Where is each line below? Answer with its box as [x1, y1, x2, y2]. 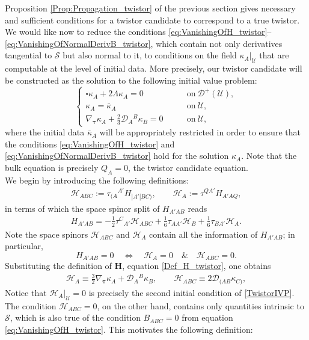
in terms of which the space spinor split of [5, 202, 160, 214]
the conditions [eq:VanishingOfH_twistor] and [5, 137, 175, 150]
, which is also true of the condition [10, 311, 141, 324]
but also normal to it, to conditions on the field [63, 49, 237, 61]
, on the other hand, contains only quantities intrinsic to [97, 299, 304, 312]
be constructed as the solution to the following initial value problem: [5, 73, 257, 86]
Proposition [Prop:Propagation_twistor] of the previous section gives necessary [5, 2, 296, 14]
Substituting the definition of [5, 259, 112, 272]
